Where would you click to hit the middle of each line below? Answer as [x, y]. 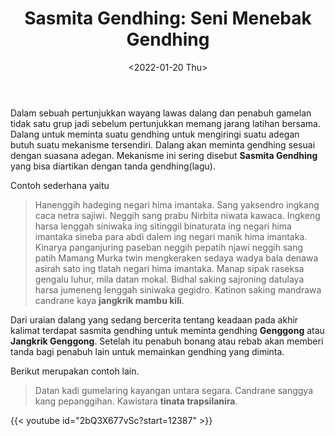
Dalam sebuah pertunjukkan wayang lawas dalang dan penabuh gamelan [161, 113]
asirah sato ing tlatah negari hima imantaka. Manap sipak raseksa [169, 268]
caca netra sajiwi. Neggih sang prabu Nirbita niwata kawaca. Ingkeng [177, 215]
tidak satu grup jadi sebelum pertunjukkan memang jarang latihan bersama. [165, 123]
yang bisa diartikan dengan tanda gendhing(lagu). [113, 166]
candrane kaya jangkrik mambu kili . [109, 300]
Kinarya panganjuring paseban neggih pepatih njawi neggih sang [169, 247]
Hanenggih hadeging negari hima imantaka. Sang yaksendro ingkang [177, 204]
